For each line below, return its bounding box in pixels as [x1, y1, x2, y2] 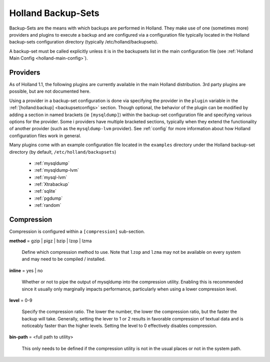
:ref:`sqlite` [34, 188, 57, 194]
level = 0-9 [9, 297, 32, 303]
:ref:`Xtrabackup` [34, 181, 69, 187]
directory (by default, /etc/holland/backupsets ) [9, 149, 116, 155]
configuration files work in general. [9, 133, 81, 139]
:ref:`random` [34, 202, 62, 208]
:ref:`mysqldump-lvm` [34, 167, 79, 173]
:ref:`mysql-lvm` [34, 174, 67, 180]
